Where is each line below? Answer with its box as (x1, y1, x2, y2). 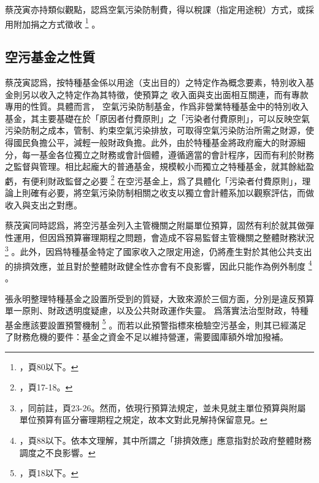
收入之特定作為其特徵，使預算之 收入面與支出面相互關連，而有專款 (39, 88, 309, 101)
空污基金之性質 (5, 47, 95, 66)
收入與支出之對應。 (5, 198, 82, 211)
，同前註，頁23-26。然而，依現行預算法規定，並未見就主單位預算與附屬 (19, 401, 306, 414)
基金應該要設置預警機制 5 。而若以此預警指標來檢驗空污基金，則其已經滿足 (5, 316, 307, 331)
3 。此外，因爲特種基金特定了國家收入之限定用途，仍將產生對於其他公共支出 (5, 243, 312, 258)
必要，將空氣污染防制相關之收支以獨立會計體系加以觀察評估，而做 (47, 186, 314, 199)
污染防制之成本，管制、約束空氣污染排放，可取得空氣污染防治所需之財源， (5, 124, 306, 137)
